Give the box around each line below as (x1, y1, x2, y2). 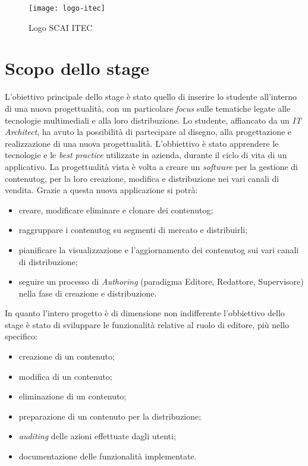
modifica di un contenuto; (18, 370, 112, 382)
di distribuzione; (18, 255, 78, 267)
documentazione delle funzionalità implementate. (18, 450, 197, 462)
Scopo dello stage (5, 56, 149, 80)
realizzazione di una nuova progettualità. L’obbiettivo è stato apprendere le (5, 137, 279, 149)
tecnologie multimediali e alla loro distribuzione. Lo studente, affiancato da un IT (5, 114, 301, 126)
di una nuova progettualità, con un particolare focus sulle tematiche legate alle (5, 102, 291, 114)
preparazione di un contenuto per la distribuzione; (18, 410, 202, 422)
